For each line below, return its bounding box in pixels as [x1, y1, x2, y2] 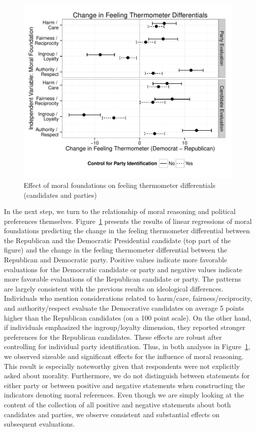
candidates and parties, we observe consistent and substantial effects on [4, 409, 220, 419]
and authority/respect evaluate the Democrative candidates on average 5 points [4, 303, 244, 313]
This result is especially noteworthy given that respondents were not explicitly [4, 360, 240, 371]
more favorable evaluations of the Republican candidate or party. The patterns [4, 274, 241, 284]
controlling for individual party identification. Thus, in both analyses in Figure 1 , [4, 341, 251, 352]
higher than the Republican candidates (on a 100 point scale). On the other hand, [4, 312, 252, 323]
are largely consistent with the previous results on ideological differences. [4, 283, 224, 293]
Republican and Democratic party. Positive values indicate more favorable [4, 254, 227, 265]
